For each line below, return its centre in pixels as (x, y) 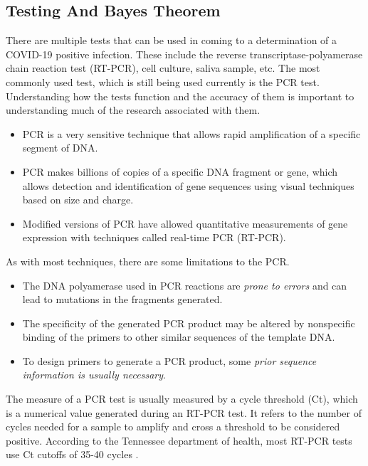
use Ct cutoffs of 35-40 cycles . (72, 454)
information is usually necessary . (94, 375)
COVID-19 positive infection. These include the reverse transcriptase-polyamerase (184, 54)
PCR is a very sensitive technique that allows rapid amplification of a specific (191, 133)
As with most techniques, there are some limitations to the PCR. (148, 261)
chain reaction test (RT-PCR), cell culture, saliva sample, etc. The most (163, 68)
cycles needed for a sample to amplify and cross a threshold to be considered (173, 427)
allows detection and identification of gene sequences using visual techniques (188, 185)
